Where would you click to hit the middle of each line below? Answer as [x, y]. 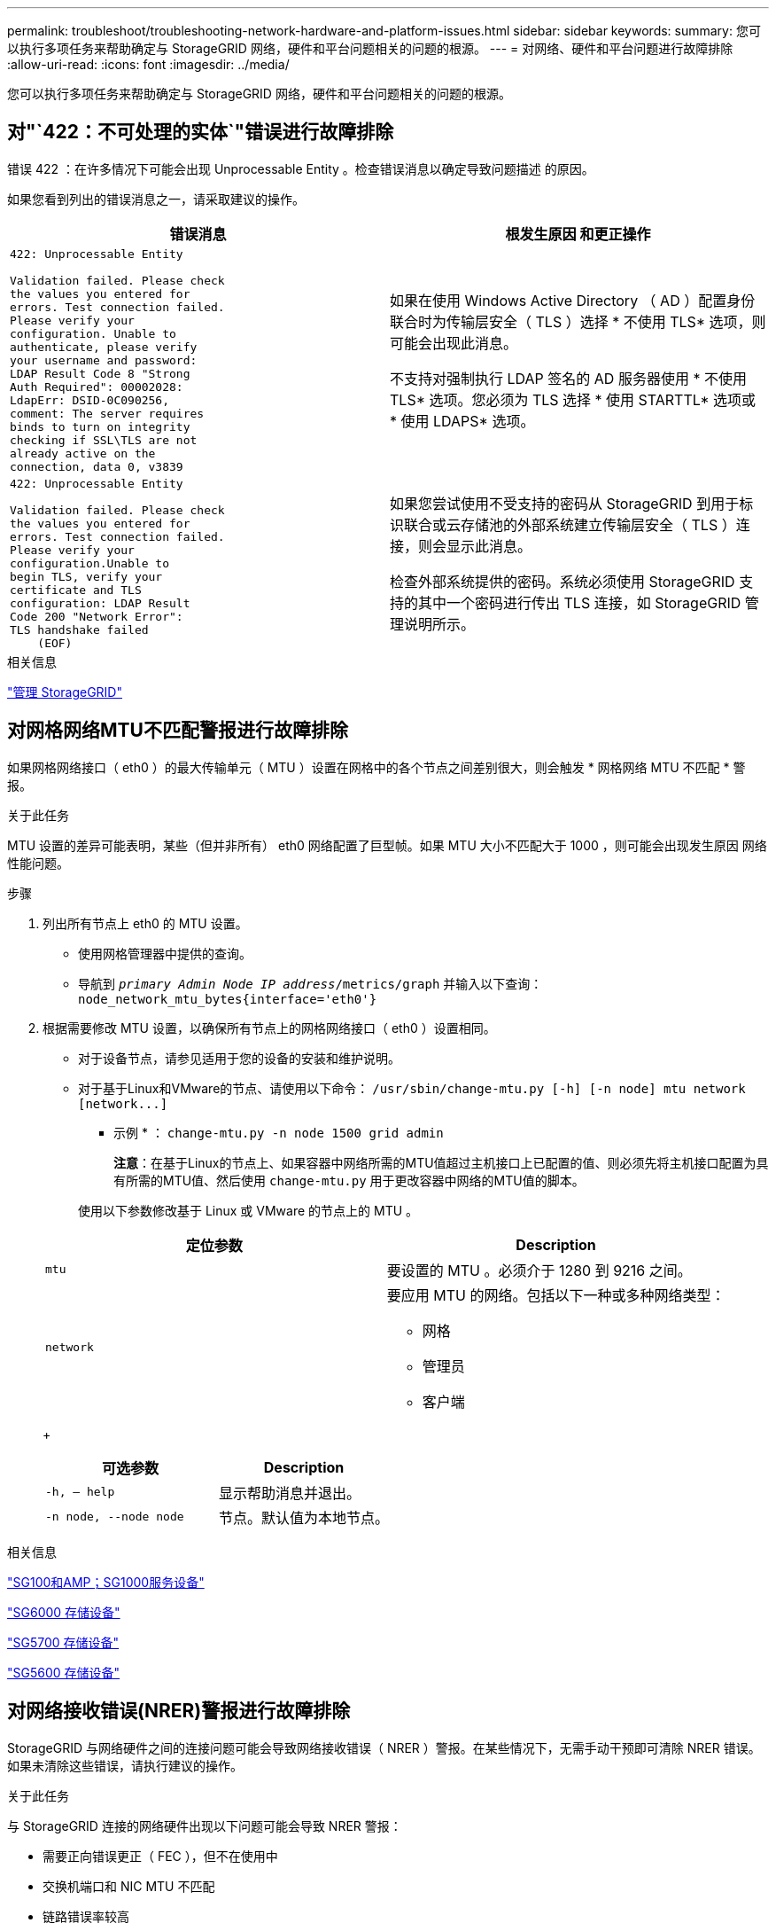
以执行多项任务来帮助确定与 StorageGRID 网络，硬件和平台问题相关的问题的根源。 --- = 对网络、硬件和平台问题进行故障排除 [370, 48]
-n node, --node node [115, 1517]
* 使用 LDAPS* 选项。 [462, 422]
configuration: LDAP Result [100, 603]
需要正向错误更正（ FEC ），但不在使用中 [160, 1856]
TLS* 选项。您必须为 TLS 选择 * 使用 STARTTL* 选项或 [573, 400]
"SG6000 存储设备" [64, 1612]
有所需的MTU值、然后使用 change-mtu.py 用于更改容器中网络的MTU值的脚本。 [349, 1180]
